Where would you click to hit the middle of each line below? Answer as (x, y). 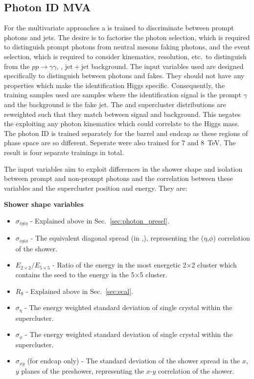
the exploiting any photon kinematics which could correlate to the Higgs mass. (122, 123)
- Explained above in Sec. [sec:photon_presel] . (100, 220)
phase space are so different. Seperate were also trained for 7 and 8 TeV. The (120, 143)
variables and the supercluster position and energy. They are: (96, 188)
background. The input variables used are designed (167, 66)
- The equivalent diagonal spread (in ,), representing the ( (117, 238)
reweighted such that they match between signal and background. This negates (122, 114)
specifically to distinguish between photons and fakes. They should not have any (124, 76)
